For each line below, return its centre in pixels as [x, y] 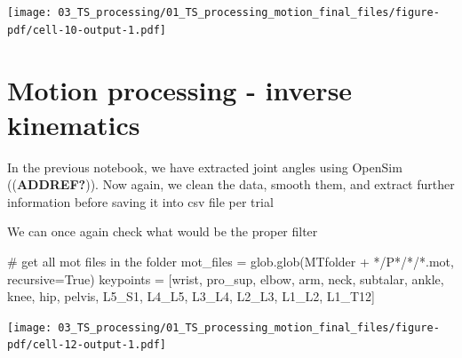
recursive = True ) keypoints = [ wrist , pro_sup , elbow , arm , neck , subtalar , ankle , [226, 278]
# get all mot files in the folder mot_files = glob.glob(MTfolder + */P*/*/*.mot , [231, 261]
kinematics [74, 124]
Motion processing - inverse [180, 89]
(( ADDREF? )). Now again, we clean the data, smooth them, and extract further [231, 184]
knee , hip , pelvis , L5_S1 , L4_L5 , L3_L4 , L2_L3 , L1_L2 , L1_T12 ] [191, 296]
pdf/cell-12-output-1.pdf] [87, 345]
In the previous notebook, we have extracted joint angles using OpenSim [205, 167]
